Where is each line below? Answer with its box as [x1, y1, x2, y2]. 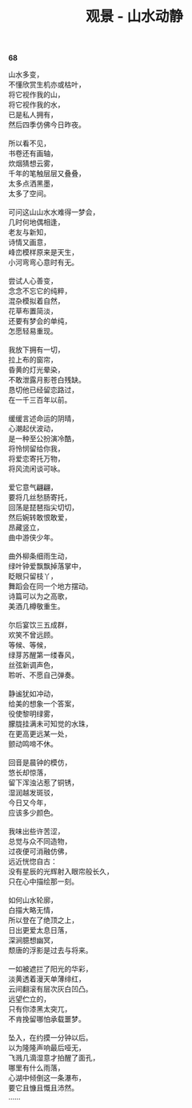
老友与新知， [8, 227, 50, 237]
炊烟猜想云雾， [8, 158, 58, 169]
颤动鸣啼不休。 [8, 739, 58, 749]
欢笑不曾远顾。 [8, 630, 58, 640]
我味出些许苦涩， [8, 827, 65, 836]
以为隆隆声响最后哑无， [8, 1043, 86, 1053]
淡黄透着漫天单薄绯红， [8, 974, 86, 984]
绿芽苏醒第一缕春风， [8, 650, 78, 660]
